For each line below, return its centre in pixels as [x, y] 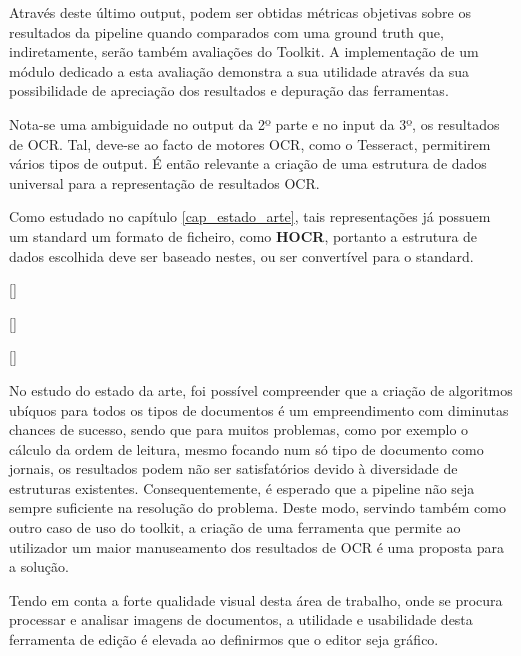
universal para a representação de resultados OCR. [164, 182]
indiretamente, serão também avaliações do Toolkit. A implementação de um [244, 51]
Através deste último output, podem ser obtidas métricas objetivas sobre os [240, 12]
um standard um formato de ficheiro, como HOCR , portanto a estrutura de [243, 235]
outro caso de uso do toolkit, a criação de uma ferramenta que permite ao [235, 527]
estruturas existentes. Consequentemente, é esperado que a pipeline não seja [242, 487]
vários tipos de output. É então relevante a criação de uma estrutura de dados [248, 163]
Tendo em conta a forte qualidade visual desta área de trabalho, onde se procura [256, 599]
